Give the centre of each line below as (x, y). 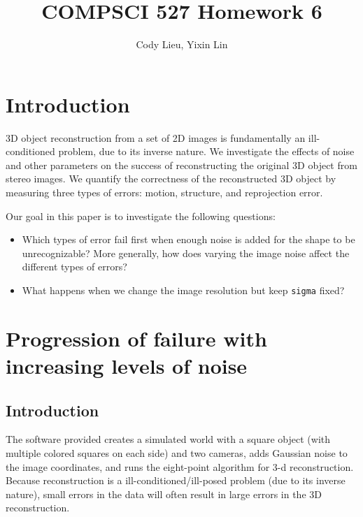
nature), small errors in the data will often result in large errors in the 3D (164, 494)
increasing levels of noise (127, 366)
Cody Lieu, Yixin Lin (182, 44)
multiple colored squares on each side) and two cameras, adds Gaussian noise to (177, 453)
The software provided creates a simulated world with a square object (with (168, 439)
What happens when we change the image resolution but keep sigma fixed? (183, 290)
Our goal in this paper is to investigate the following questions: (141, 216)
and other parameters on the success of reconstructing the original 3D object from (181, 165)
